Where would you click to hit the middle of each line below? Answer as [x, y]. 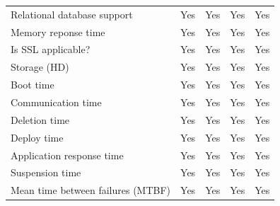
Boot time [33, 85]
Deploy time [37, 137]
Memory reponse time [58, 32]
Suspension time [46, 172]
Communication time [56, 102]
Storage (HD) [40, 67]
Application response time [67, 155]
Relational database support [72, 14]
